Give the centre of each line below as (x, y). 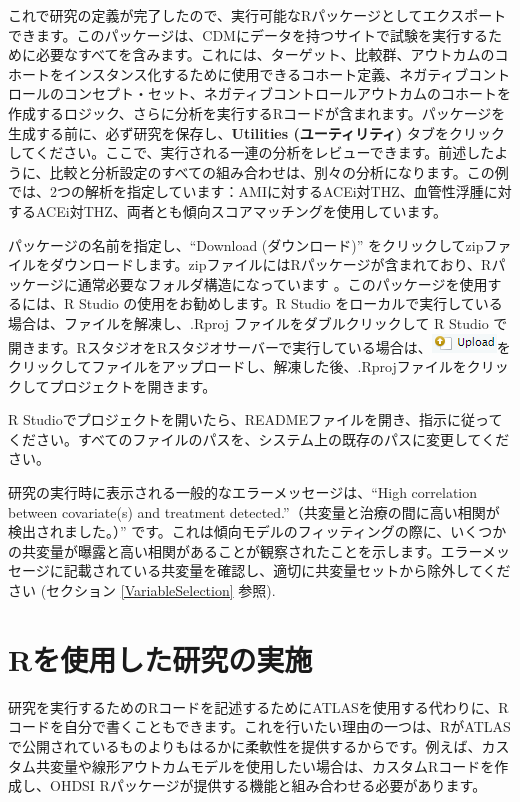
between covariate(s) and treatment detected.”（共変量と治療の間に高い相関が (254, 511)
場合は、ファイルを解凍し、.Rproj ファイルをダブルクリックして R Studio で (258, 322)
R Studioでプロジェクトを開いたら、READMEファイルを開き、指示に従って (255, 419)
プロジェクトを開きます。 (133, 385)
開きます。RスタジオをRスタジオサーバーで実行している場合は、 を (259, 346)
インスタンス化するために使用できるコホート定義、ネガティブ (266, 73)
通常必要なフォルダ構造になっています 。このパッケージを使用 (282, 283)
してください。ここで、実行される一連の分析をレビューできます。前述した (251, 152)
